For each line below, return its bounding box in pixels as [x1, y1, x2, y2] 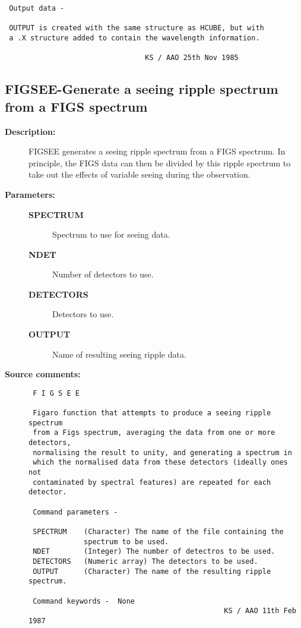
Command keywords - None [33, 597, 135, 605]
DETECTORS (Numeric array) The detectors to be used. [33, 557, 258, 566]
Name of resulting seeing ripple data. [52, 348, 186, 360]
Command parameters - [33, 507, 118, 516]
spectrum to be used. [84, 537, 169, 546]
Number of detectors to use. [52, 268, 154, 280]
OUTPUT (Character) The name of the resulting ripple [33, 567, 271, 576]
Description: [5, 125, 56, 137]
